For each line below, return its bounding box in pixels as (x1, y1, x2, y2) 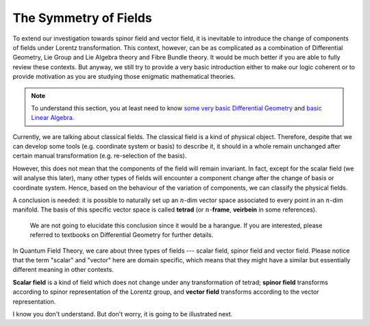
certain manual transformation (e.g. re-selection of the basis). (12, 151, 187, 160)
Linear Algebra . (31, 114, 75, 122)
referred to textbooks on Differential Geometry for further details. (29, 231, 214, 239)
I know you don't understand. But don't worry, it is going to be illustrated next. (12, 310, 233, 318)
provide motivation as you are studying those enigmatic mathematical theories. (12, 73, 236, 81)
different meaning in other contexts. (12, 266, 114, 274)
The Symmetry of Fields (12, 10, 152, 25)
